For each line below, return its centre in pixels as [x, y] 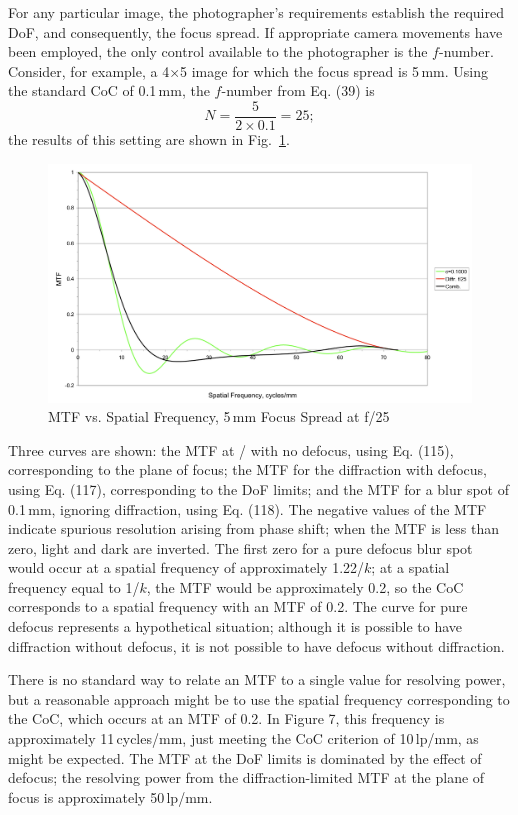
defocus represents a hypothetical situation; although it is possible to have [235, 626]
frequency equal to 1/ [74, 586]
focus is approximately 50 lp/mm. [110, 796]
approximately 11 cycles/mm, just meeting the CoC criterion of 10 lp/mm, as [243, 738]
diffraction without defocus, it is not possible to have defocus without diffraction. [256, 645]
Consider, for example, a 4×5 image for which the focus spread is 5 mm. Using [248, 70]
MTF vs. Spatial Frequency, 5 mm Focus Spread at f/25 [219, 416]
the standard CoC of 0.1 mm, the [109, 90]
